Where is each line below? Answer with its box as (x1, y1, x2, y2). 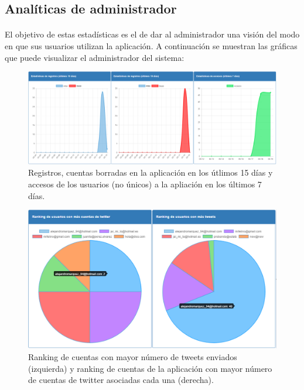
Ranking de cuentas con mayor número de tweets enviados (28, 350, 237, 362)
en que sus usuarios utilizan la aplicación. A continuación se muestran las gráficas (5, 39, 298, 52)
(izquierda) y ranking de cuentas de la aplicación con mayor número (28, 362, 272, 374)
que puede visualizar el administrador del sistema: (5, 51, 185, 63)
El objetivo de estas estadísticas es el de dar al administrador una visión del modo (5, 28, 300, 40)
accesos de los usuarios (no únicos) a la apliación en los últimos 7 (28, 177, 262, 190)
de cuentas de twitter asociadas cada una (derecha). (28, 374, 214, 386)
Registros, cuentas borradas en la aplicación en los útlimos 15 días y (28, 166, 273, 179)
